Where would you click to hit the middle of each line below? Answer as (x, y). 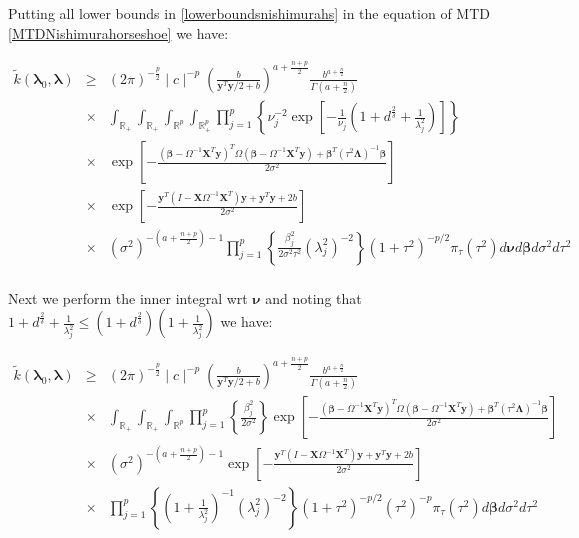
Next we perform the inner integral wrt (128, 297)
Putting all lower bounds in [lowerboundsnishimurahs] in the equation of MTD (249, 13)
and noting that (313, 297)
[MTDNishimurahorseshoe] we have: (118, 32)
